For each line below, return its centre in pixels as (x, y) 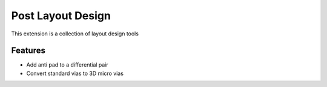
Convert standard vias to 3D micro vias (75, 73)
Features (28, 51)
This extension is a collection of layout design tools (75, 34)
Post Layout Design (61, 16)
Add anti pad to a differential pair (67, 65)
